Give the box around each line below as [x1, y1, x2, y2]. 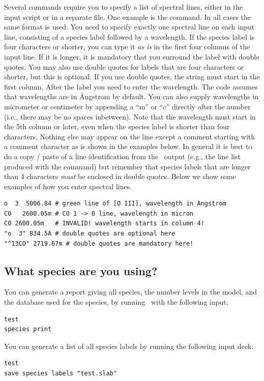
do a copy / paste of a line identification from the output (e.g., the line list [4, 151, 241, 161]
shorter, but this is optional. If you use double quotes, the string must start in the [4, 71, 260, 82]
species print [4, 326, 52, 333]
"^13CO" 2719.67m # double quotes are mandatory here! [4, 240, 194, 247]
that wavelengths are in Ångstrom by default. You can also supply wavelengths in [4, 91, 259, 102]
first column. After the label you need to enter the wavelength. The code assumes [4, 81, 258, 92]
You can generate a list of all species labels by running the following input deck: [4, 340, 254, 351]
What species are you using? [4, 262, 158, 278]
